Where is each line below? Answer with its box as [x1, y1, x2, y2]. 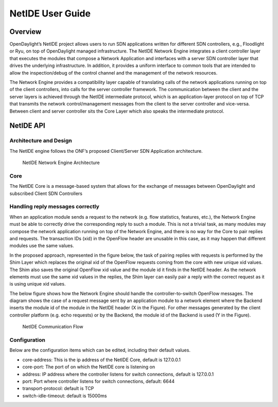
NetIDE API [9, 121, 46, 130]
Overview [9, 27, 42, 36]
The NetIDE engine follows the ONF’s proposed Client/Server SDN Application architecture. [9, 148, 203, 154]
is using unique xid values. [9, 281, 66, 287]
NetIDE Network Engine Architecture [22, 160, 100, 166]
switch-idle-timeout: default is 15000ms [22, 393, 107, 399]
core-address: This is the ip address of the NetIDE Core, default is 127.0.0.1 [22, 357, 181, 363]
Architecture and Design [9, 137, 72, 144]
